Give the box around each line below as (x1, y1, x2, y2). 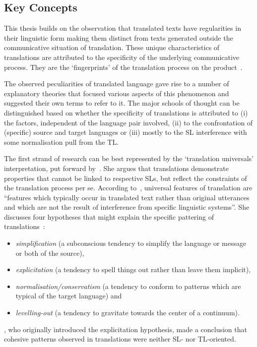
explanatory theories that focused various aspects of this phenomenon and (4, 88, 229, 98)
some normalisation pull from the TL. (4, 136, 119, 147)
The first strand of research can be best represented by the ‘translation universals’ (4, 153, 254, 164)
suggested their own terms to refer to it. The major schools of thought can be (4, 98, 240, 108)
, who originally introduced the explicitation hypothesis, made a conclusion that (4, 324, 247, 334)
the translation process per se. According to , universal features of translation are (4, 182, 253, 193)
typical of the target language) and (15, 290, 122, 301)
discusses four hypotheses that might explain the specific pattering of (4, 211, 214, 222)
